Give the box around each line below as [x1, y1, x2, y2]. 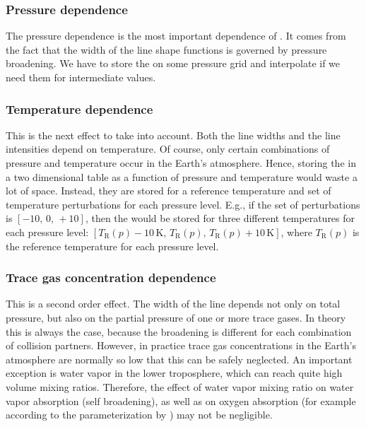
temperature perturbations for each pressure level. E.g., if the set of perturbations [6, 197, 360, 211]
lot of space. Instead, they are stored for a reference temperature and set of [6, 183, 331, 198]
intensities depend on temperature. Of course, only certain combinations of [6, 141, 330, 156]
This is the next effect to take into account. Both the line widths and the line [6, 127, 341, 142]
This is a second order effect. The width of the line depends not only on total [6, 296, 341, 311]
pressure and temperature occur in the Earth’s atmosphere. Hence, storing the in [6, 156, 356, 170]
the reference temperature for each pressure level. [6, 238, 219, 253]
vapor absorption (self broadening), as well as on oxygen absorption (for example [6, 393, 356, 408]
